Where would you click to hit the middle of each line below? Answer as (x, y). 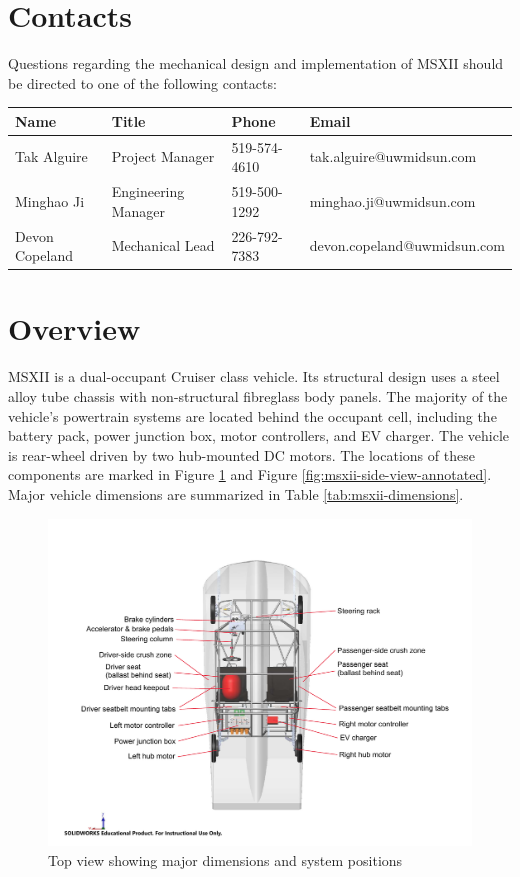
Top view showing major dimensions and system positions (225, 859)
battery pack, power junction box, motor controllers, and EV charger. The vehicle (259, 435)
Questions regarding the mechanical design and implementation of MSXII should (256, 63)
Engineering (148, 191)
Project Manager (163, 156)
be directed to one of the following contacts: (142, 82)
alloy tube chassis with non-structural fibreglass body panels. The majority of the (258, 395)
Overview (74, 328)
